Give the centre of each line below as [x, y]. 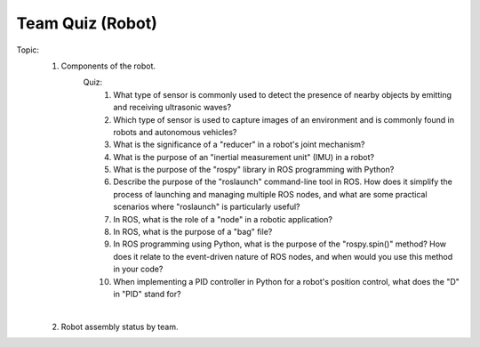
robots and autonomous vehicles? [175, 132]
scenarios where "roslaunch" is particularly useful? [207, 207]
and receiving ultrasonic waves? [172, 108]
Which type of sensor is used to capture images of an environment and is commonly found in [284, 119]
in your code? [138, 269]
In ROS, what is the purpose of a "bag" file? [193, 232]
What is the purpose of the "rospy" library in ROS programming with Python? [254, 170]
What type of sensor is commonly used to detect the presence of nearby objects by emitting [283, 94]
